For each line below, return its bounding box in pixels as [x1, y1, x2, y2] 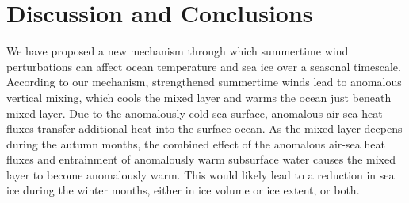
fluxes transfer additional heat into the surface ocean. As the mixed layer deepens [6, 120, 403, 137]
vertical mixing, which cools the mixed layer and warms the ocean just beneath [6, 88, 392, 105]
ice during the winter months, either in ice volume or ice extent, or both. [6, 182, 360, 198]
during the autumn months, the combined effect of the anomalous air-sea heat [6, 135, 385, 152]
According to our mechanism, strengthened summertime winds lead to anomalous [6, 73, 402, 90]
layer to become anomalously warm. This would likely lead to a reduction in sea [6, 166, 395, 182]
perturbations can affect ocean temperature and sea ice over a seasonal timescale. [6, 58, 401, 74]
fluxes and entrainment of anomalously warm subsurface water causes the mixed [6, 151, 396, 167]
